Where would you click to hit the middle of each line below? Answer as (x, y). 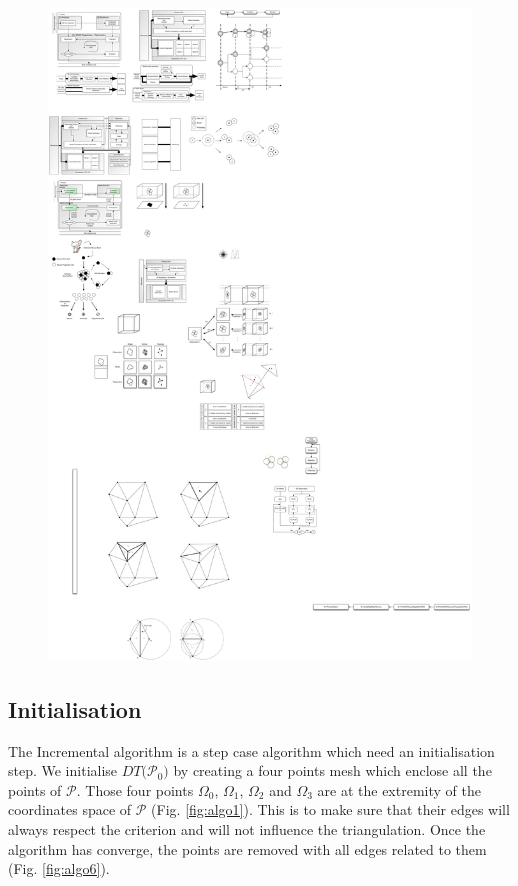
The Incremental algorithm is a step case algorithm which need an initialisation (251, 750)
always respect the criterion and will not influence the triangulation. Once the (247, 829)
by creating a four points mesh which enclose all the (332, 770)
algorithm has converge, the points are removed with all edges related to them (247, 848)
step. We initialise (63, 770)
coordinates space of (70, 809)
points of (35, 789)
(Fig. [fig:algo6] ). (59, 868)
